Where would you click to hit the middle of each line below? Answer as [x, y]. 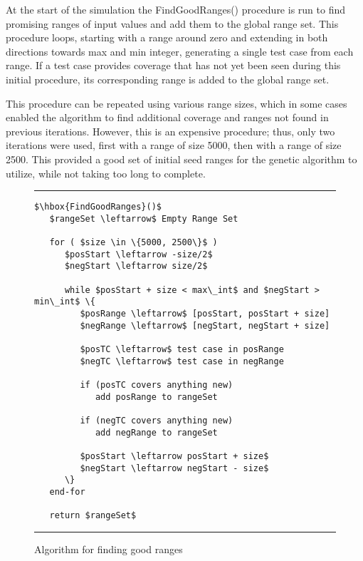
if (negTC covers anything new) [157, 420]
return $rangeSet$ [93, 516]
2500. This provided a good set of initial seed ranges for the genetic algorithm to [181, 159]
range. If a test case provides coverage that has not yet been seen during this [173, 65]
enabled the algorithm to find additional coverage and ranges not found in [167, 117]
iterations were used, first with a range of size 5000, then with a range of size [174, 145]
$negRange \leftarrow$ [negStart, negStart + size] [205, 325]
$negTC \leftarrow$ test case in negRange [182, 361]
